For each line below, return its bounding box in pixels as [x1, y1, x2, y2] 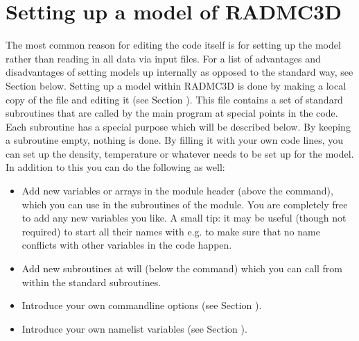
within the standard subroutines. [21, 274, 161, 289]
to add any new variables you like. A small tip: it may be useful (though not [21, 210, 347, 225]
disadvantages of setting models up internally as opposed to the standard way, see [6, 65, 353, 79]
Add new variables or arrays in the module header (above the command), [21, 183, 333, 198]
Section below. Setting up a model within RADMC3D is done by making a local [6, 78, 347, 92]
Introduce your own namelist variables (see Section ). [21, 321, 247, 335]
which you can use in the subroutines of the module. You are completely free [21, 197, 348, 211]
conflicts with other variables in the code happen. [21, 238, 232, 252]
